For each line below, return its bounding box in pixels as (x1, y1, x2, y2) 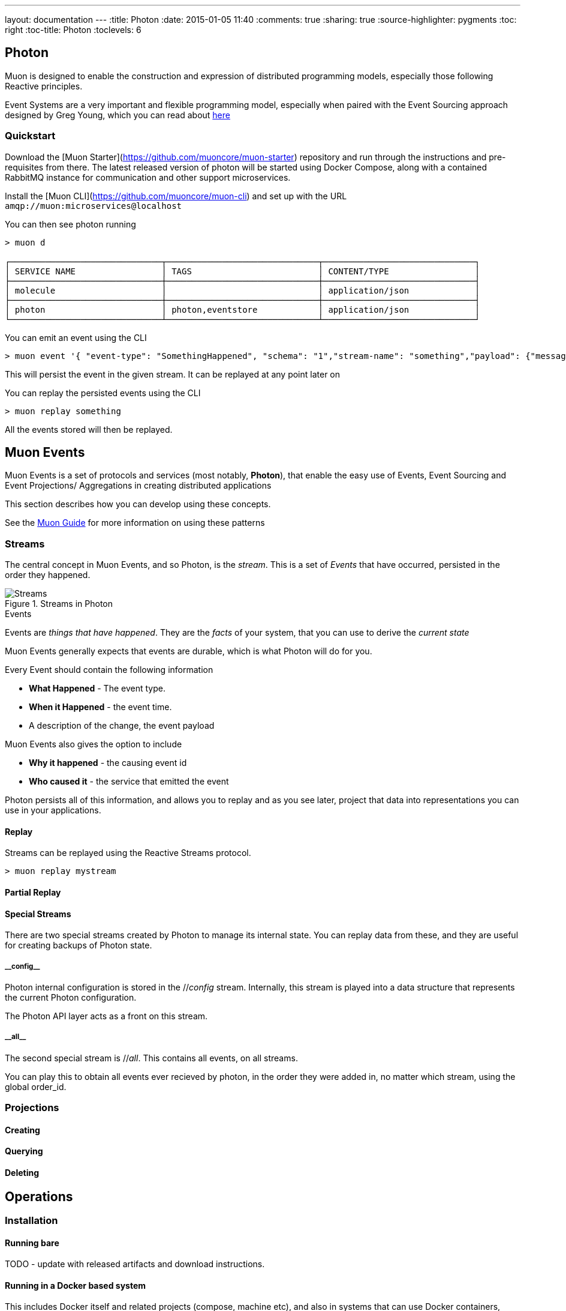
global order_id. (5, 1081, 67, 1092)
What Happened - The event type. (29, 683, 165, 694)
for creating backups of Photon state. (5, 940, 152, 951)
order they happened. (5, 570, 91, 580)
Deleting (5, 1168, 40, 1178)
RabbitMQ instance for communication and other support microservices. (5, 172, 291, 182)
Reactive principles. (5, 80, 83, 91)
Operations (5, 1189, 73, 1204)
